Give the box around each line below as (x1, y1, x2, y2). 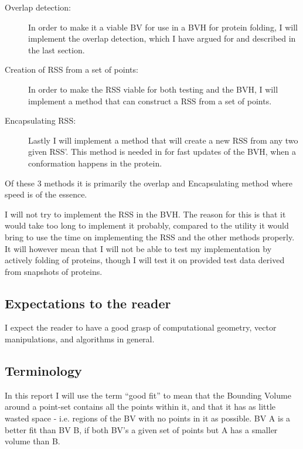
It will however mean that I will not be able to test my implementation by (5, 242, 272, 254)
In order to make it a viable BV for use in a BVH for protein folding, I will (28, 21, 298, 33)
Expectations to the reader (5, 294, 171, 312)
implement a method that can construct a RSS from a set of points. (28, 94, 272, 107)
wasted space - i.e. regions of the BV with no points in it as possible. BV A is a (5, 412, 291, 424)
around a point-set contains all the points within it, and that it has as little (5, 400, 276, 413)
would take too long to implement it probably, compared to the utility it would (5, 219, 289, 232)
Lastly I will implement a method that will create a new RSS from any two (28, 134, 298, 146)
